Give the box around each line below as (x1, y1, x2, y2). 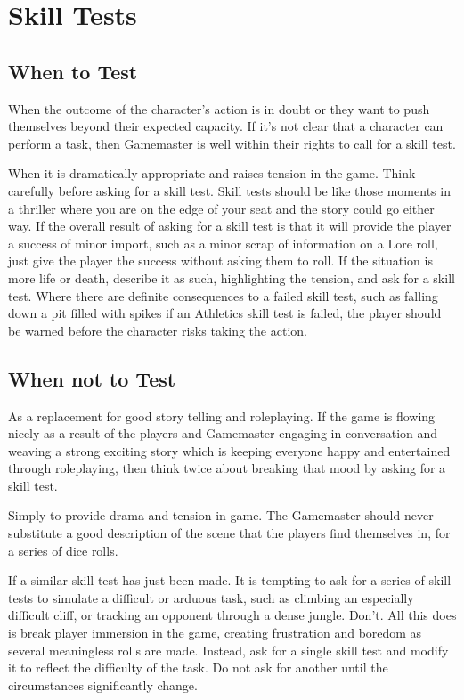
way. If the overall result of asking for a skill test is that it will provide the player (8, 216, 452, 235)
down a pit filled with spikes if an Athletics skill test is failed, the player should (8, 304, 442, 322)
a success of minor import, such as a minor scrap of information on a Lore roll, (8, 233, 438, 252)
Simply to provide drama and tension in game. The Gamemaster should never (8, 506, 434, 525)
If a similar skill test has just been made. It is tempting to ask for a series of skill (8, 571, 452, 590)
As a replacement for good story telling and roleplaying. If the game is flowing (8, 406, 436, 425)
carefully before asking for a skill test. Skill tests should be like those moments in (8, 181, 451, 199)
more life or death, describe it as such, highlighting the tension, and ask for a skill (8, 268, 455, 287)
